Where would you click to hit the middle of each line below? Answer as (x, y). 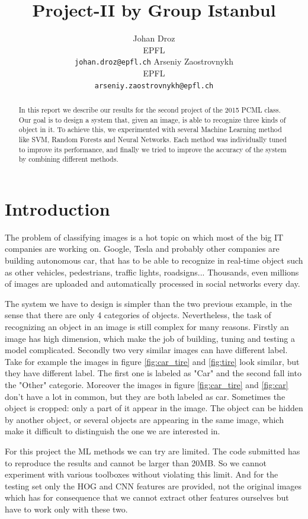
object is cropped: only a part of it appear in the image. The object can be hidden (154, 408)
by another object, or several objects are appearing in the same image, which (144, 419)
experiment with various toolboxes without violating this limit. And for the (142, 474)
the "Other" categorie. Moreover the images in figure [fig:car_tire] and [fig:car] (147, 385)
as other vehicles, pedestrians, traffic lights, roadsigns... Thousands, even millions (152, 272)
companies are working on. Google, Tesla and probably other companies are (142, 249)
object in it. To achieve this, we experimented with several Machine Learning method (150, 129)
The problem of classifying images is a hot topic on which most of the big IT (144, 237)
